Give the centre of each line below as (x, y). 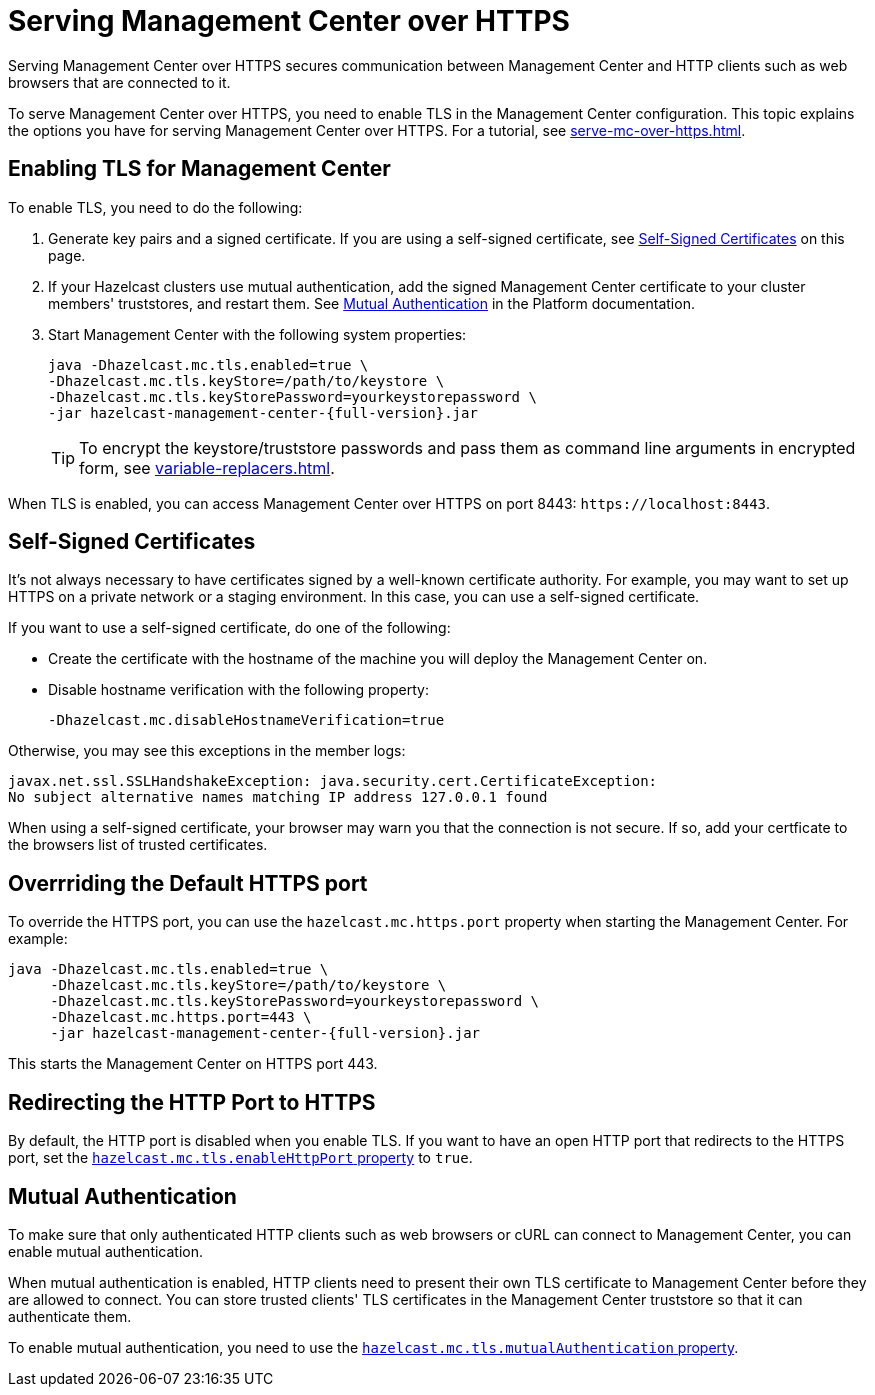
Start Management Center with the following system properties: (257, 334)
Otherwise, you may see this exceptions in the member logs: (207, 751)
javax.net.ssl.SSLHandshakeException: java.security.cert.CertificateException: (333, 781)
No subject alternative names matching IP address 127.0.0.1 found (278, 797)
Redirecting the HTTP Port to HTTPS (192, 1102)
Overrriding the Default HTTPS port (188, 883)
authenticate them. (70, 1316)
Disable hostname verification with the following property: (238, 690)
